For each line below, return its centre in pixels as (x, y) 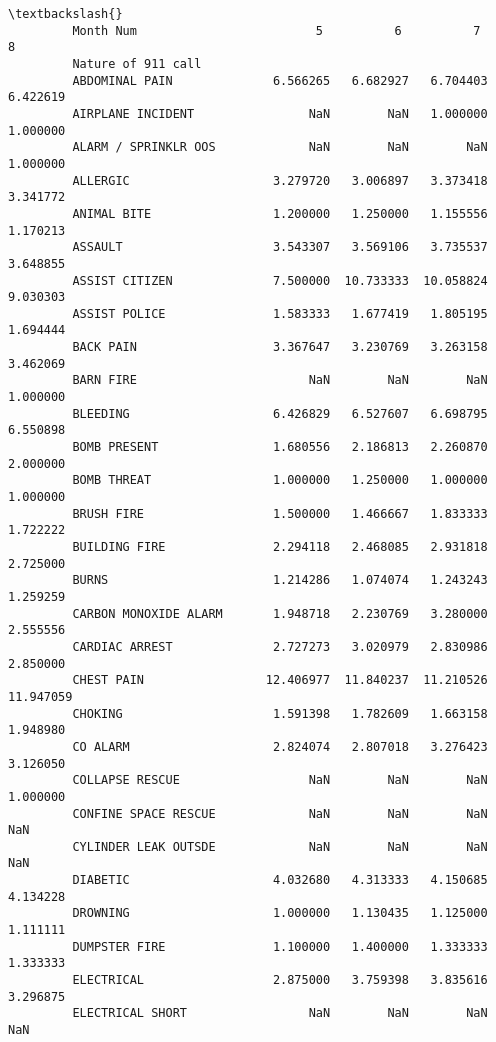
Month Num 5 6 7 (276, 30)
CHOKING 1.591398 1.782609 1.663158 (280, 713)
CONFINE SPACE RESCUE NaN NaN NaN (280, 813)
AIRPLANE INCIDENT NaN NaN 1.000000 (280, 113)
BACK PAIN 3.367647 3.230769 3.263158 (280, 347)
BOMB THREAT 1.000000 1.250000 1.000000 (280, 480)
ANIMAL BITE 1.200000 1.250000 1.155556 (280, 213)
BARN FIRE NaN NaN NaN (280, 380)
